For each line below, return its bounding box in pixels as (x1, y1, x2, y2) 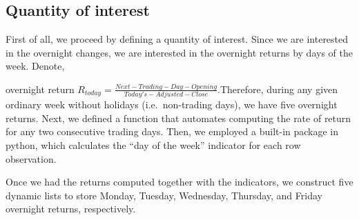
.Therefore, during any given (217, 81, 338, 96)
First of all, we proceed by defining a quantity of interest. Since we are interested (6, 32, 349, 46)
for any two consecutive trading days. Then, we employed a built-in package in (6, 124, 339, 139)
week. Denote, (6, 59, 65, 73)
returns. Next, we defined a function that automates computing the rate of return (6, 110, 351, 125)
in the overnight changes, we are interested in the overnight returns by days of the (6, 45, 353, 59)
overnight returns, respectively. (6, 201, 136, 216)
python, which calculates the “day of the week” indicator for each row (6, 138, 301, 152)
